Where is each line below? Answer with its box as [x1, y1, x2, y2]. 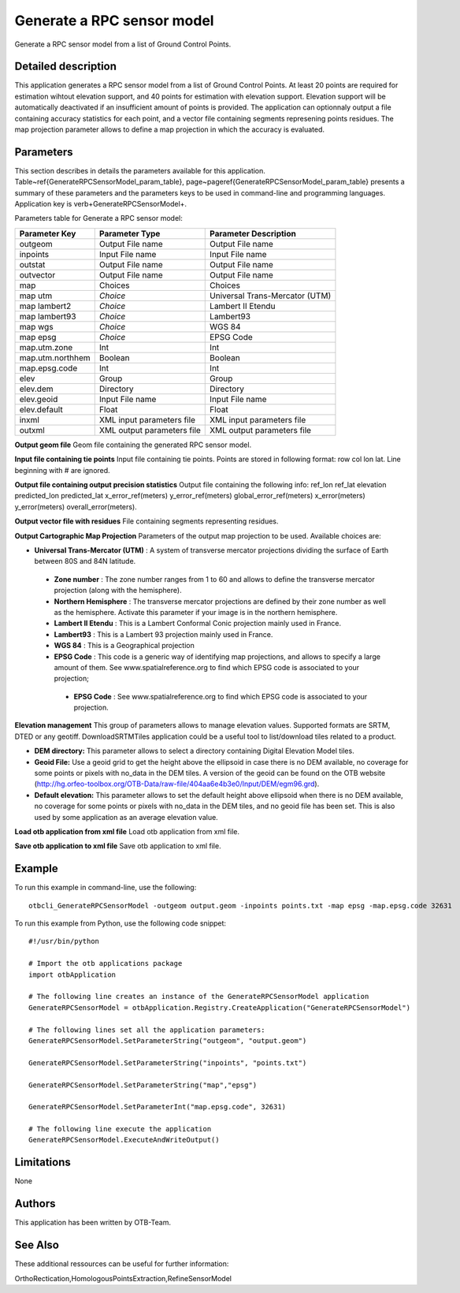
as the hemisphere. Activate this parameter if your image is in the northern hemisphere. [54, 607, 338, 617]
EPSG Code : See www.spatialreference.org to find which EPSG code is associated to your [73, 691, 368, 701]
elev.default [19, 404, 63, 415]
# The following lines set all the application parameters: [28, 1025, 265, 1034]
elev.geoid [19, 393, 58, 404]
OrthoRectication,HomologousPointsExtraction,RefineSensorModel [14, 1273, 232, 1283]
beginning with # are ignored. [14, 465, 110, 475]
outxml [19, 424, 45, 435]
